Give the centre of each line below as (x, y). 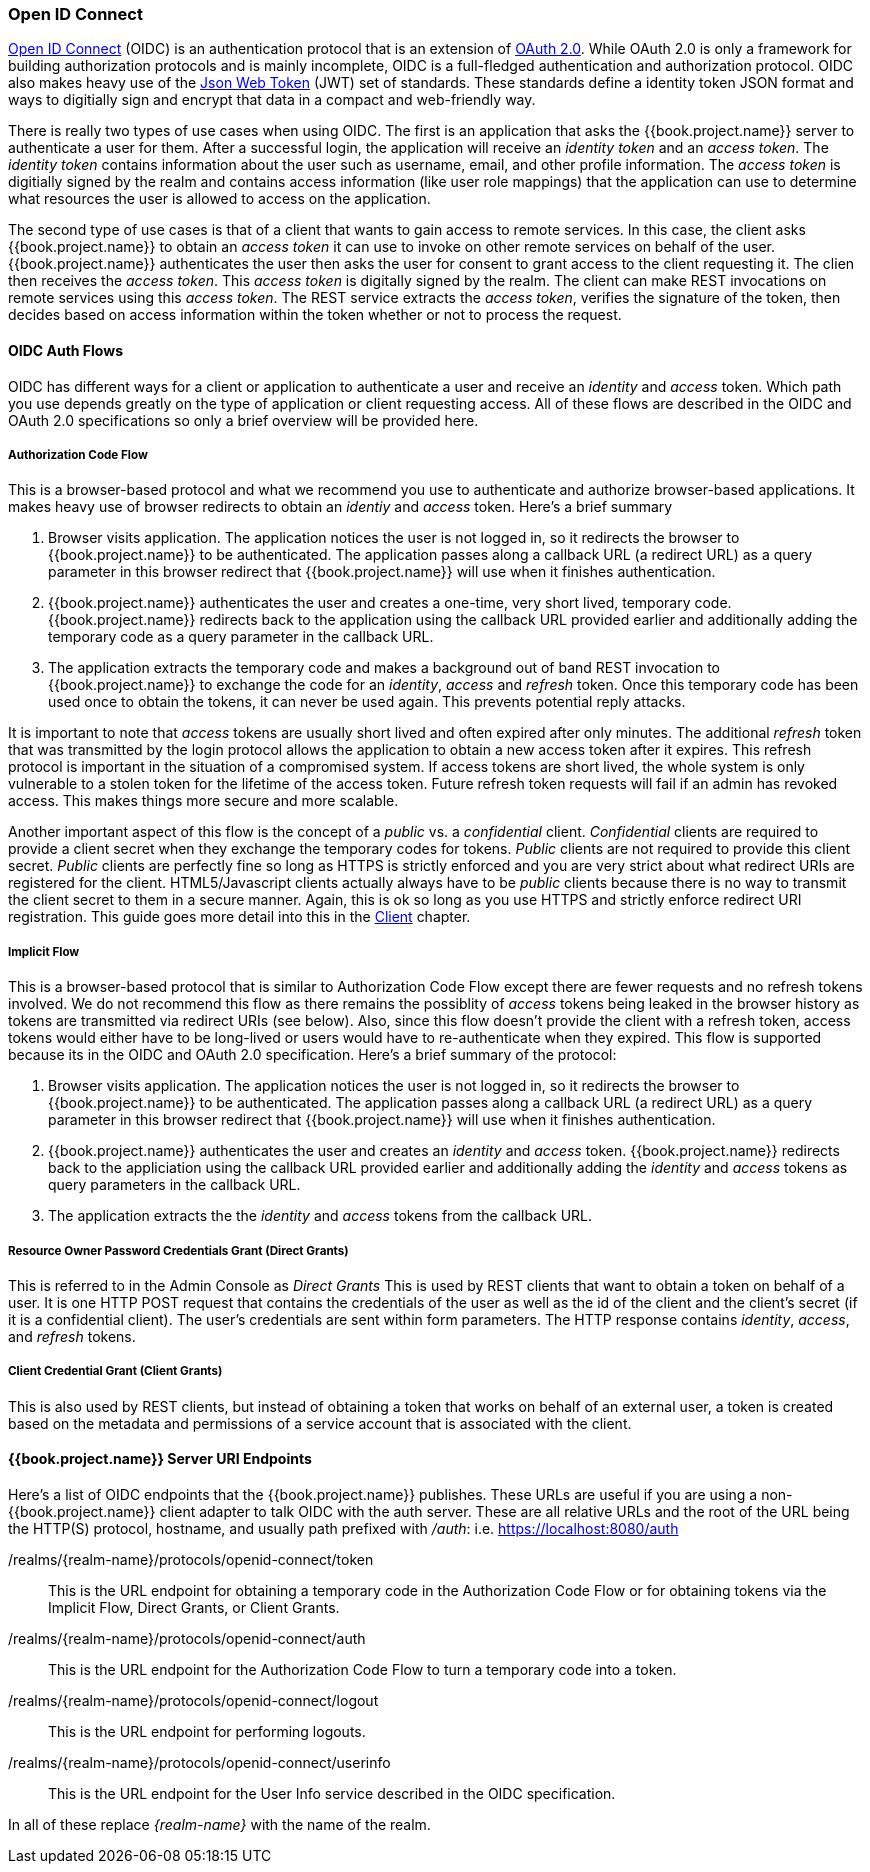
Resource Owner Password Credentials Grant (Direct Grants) (178, 1250)
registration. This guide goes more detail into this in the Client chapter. (239, 917)
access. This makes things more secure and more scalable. (203, 801)
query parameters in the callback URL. (174, 1185)
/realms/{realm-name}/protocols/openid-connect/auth (187, 1638)
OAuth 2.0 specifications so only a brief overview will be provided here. (243, 420)
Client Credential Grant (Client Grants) (115, 1371)
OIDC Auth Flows (66, 350)
